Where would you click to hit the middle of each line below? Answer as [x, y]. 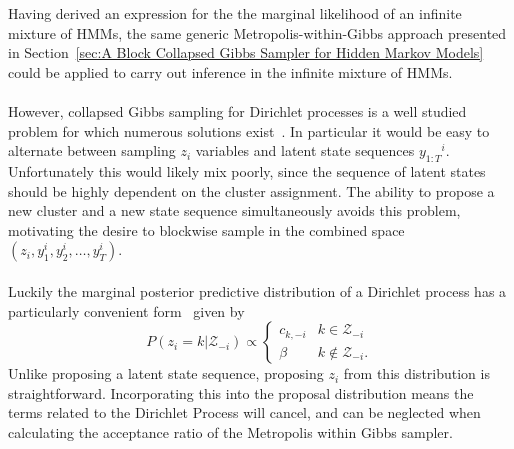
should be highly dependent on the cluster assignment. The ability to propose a [251, 190]
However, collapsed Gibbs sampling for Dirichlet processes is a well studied [237, 110]
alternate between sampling [92, 150]
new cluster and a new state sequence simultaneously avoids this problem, [234, 210]
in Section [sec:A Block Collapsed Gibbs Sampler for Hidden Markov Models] [246, 52]
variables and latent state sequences [305, 150]
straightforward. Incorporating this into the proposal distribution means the [241, 392]
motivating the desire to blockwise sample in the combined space [206, 229]
